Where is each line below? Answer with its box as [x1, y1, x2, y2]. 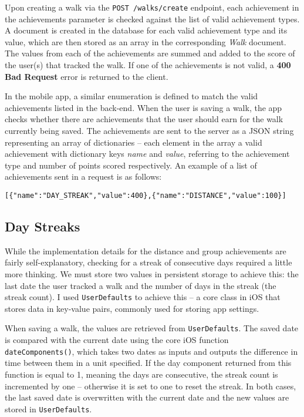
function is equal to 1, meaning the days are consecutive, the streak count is [5, 368, 278, 380]
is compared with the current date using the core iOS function [5, 334, 229, 346]
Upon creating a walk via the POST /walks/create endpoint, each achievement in [5, 1, 299, 13]
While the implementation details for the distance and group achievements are [5, 244, 286, 257]
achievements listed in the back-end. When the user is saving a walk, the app [5, 101, 282, 113]
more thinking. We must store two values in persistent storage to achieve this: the [5, 268, 299, 280]
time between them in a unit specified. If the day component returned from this [5, 357, 292, 369]
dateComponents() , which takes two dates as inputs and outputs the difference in [5, 345, 298, 357]
